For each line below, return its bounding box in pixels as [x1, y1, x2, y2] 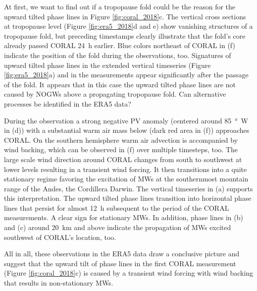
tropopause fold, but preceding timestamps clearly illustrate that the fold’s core [4, 30, 246, 41]
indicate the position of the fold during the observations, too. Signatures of [4, 50, 231, 60]
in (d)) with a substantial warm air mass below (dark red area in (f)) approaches [4, 125, 250, 135]
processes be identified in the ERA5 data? [4, 98, 131, 109]
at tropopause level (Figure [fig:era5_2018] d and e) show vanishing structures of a [4, 21, 253, 31]
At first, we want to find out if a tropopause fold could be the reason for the [4, 1, 236, 11]
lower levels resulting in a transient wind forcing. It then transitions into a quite [4, 164, 247, 174]
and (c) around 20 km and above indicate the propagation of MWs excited [4, 222, 231, 233]
